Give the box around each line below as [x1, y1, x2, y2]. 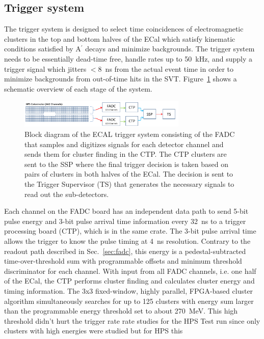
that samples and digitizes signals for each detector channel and [24, 138, 224, 149]
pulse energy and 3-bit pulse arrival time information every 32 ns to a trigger [4, 215, 246, 226]
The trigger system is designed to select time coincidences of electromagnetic [4, 23, 244, 34]
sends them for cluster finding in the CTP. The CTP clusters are [24, 149, 227, 159]
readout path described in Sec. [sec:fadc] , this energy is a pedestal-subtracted [4, 245, 246, 256]
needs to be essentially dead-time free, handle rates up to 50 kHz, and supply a [4, 53, 252, 64]
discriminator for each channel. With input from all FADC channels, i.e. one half [4, 265, 256, 276]
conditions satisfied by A [4, 43, 81, 54]
